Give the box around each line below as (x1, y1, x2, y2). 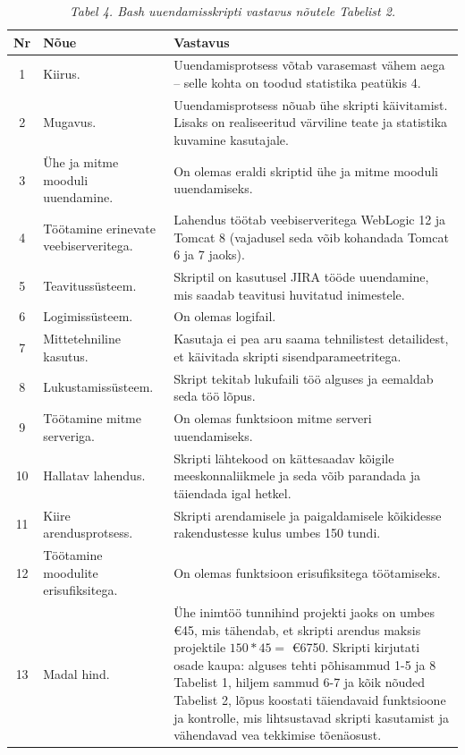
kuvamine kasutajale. (173, 131, 289, 149)
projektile (173, 638, 226, 657)
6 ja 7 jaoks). (173, 245, 245, 264)
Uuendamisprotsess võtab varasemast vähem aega (173, 55, 445, 74)
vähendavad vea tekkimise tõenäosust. (173, 725, 382, 744)
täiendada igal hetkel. (173, 483, 292, 502)
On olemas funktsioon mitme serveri (173, 409, 372, 428)
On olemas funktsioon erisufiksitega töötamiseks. (173, 563, 441, 581)
